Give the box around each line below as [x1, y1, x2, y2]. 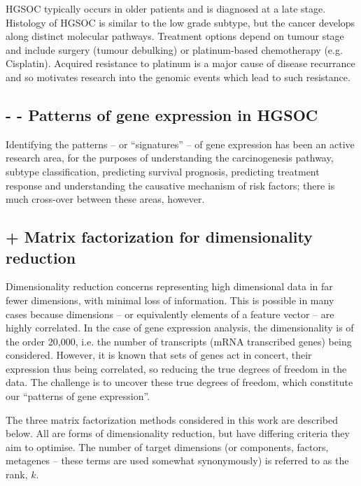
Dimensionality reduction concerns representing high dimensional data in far [6, 279, 333, 294]
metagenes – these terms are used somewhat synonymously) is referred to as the [6, 453, 349, 468]
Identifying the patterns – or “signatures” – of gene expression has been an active [6, 136, 355, 151]
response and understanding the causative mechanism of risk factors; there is [6, 178, 335, 192]
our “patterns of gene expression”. [6, 389, 150, 403]
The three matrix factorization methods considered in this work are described [6, 412, 339, 427]
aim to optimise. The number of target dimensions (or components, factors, [6, 439, 329, 454]
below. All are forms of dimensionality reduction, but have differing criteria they [6, 426, 350, 441]
